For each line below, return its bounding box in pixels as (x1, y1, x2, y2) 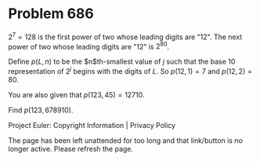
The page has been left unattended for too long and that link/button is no (8, 135, 243, 145)
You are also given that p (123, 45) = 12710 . (8, 90, 145, 99)
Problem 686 (8, 5, 94, 23)
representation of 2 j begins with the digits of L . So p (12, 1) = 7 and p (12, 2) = (8, 65, 253, 75)
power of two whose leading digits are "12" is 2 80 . (8, 40, 170, 51)
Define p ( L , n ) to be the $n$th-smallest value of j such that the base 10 (8, 57, 236, 67)
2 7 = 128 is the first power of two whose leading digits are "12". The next (8, 31, 243, 42)
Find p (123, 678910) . (8, 105, 74, 115)
